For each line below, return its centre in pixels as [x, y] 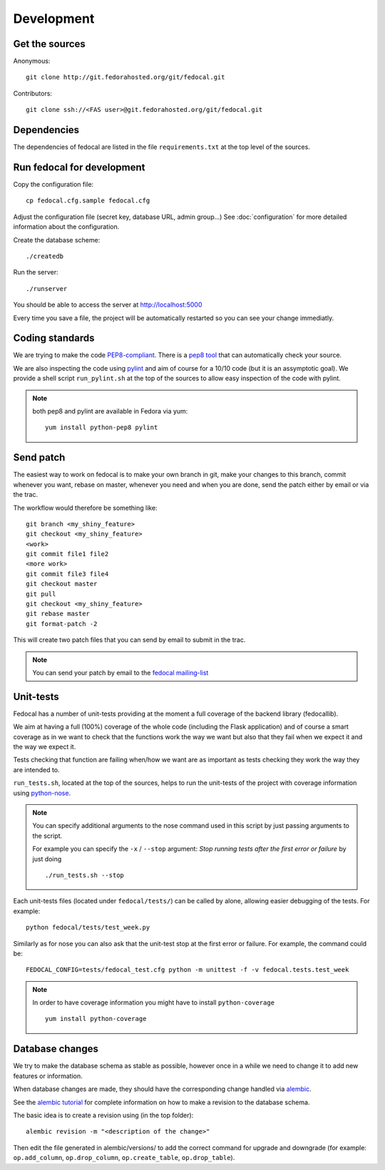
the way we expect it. [45, 747]
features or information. [48, 1076]
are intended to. [36, 769]
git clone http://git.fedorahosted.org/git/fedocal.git [125, 77]
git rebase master [58, 614]
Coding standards [54, 338]
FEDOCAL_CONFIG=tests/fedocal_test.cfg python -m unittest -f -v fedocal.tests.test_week [188, 970]
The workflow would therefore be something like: [85, 508]
